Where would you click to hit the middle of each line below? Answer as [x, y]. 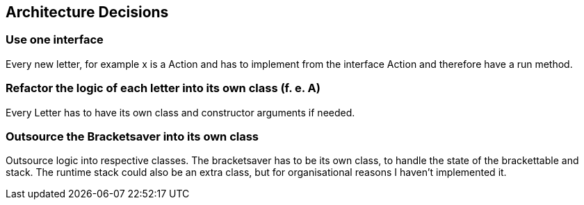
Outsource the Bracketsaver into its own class [132, 136]
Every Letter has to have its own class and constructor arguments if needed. [180, 112]
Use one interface [55, 40]
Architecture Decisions [87, 12]
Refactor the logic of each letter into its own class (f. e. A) [163, 88]
